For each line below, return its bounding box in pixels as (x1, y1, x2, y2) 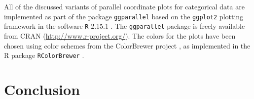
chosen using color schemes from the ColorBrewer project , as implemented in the (4, 40, 251, 50)
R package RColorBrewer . (4, 50, 84, 60)
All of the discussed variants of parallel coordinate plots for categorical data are (4, 1, 245, 11)
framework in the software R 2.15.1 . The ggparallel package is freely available (4, 21, 245, 31)
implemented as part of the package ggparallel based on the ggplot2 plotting (4, 11, 244, 21)
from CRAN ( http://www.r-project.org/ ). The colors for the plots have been (4, 30, 236, 41)
